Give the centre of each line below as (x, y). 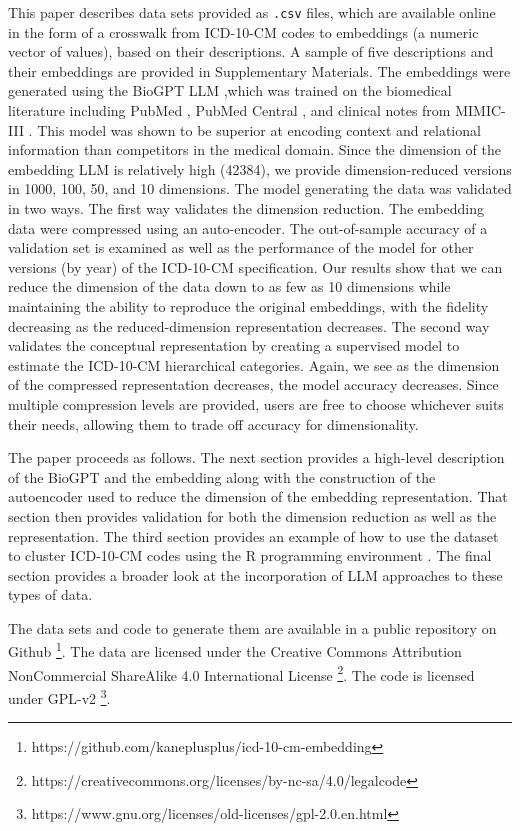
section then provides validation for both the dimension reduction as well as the (252, 515)
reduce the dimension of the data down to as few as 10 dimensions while (229, 286)
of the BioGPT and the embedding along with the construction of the (222, 476)
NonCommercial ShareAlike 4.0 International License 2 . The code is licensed (241, 673)
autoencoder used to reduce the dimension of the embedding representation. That (258, 496)
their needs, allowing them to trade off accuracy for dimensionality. (213, 423)
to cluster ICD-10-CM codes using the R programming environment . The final (250, 555)
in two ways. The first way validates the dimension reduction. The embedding (246, 208)
